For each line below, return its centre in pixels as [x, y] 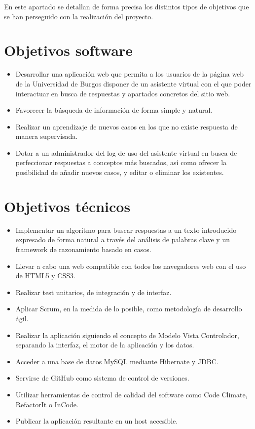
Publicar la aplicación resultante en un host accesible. [97, 421]
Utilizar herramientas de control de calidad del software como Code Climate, [131, 394]
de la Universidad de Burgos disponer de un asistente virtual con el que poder [133, 83]
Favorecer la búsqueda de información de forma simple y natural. [114, 110]
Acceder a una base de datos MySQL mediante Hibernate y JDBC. [117, 361]
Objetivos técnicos [67, 206]
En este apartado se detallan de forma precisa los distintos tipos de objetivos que [127, 6]
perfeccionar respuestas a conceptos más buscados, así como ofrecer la [121, 162]
